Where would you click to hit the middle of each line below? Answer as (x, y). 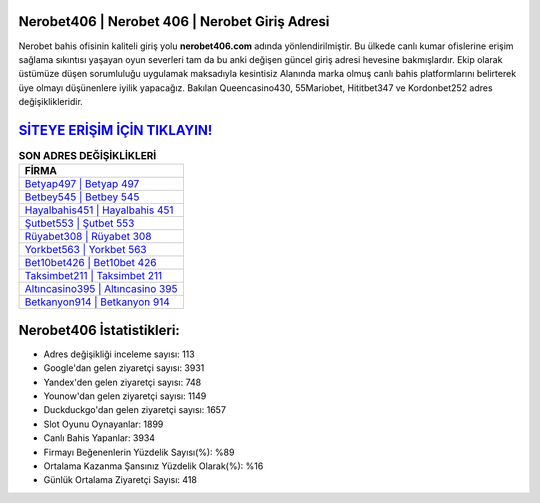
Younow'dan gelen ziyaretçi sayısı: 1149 (125, 396)
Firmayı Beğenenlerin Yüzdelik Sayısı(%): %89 (139, 452)
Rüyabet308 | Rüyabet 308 (88, 237)
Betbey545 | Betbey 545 (82, 197)
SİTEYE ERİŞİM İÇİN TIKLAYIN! (115, 130)
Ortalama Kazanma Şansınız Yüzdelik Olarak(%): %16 (153, 466)
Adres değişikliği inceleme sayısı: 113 (119, 354)
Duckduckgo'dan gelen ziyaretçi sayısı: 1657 (135, 410)
